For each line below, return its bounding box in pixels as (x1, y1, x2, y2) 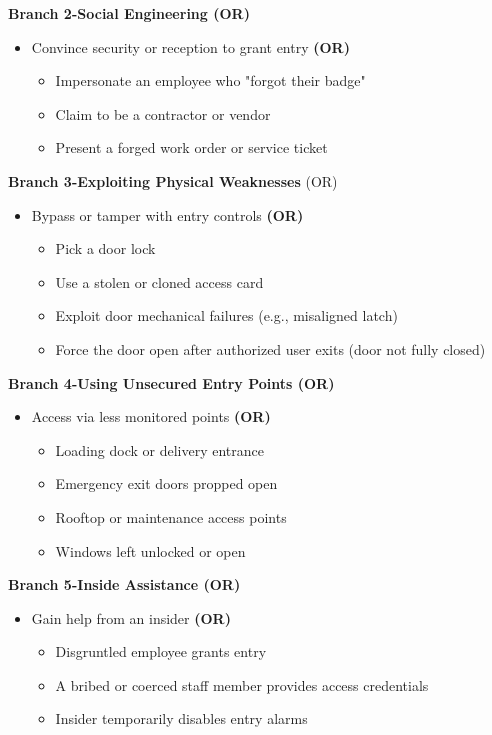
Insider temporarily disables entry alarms (55, 708, 308, 729)
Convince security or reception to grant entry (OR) (31, 36, 350, 57)
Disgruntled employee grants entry (55, 641, 267, 662)
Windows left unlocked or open (55, 540, 246, 561)
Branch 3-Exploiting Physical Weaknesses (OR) (8, 170, 338, 191)
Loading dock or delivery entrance (55, 439, 264, 460)
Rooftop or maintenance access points (55, 506, 287, 527)
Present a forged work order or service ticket (55, 137, 328, 158)
